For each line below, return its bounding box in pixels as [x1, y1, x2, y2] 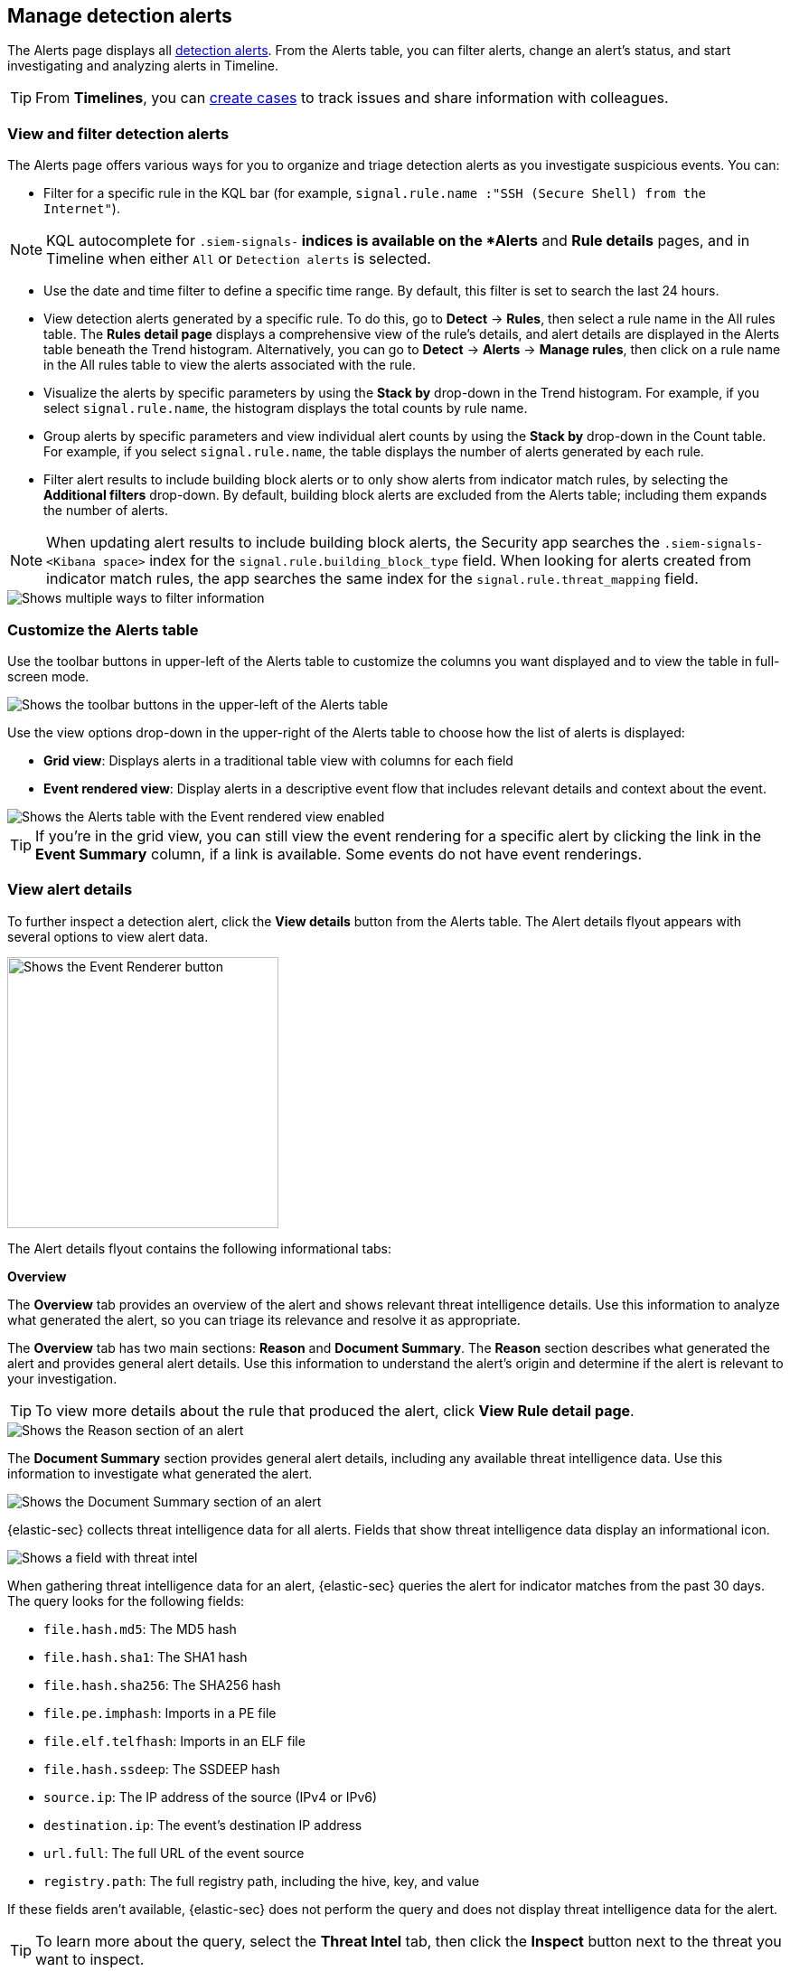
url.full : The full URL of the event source [43, 1844, 305, 1861]
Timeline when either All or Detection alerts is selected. [46, 249, 431, 268]
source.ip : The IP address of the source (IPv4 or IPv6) [43, 1788, 378, 1805]
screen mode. [7, 668, 89, 684]
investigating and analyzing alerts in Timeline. [7, 58, 279, 74]
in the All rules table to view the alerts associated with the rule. [43, 357, 417, 373]
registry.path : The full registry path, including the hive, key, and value [43, 1872, 480, 1889]
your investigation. [7, 1370, 118, 1386]
